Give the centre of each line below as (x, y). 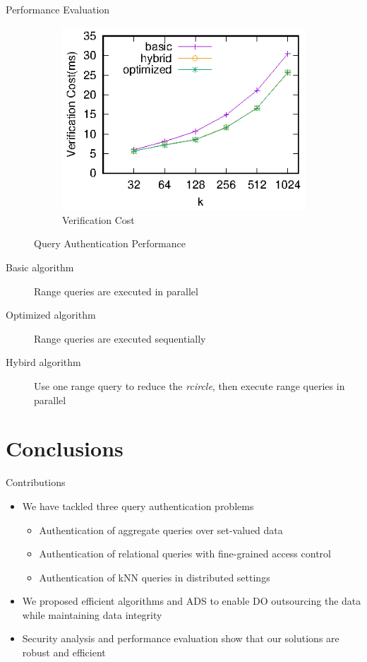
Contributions (36, 482)
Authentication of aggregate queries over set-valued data (161, 530)
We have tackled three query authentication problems (138, 506)
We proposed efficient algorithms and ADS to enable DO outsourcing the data (192, 601)
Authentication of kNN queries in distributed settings (155, 577)
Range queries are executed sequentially (120, 338)
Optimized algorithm (51, 315)
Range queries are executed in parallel (116, 291)
